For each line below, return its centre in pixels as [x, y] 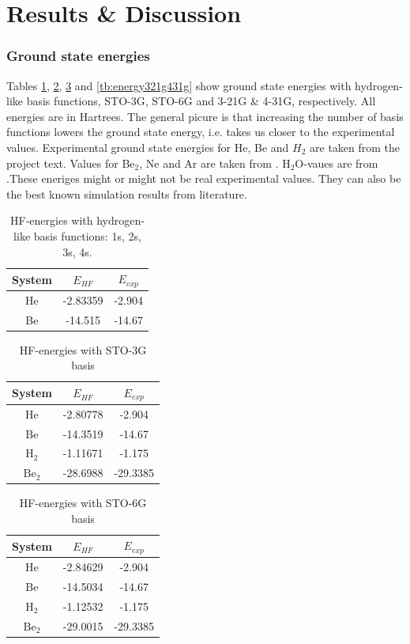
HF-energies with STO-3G [83, 349]
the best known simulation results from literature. [127, 193]
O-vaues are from [337, 163]
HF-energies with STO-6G [83, 503]
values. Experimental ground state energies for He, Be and [148, 147]
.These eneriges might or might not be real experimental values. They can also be [204, 178]
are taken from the [355, 147]
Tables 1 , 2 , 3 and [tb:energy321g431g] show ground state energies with [179, 85]
